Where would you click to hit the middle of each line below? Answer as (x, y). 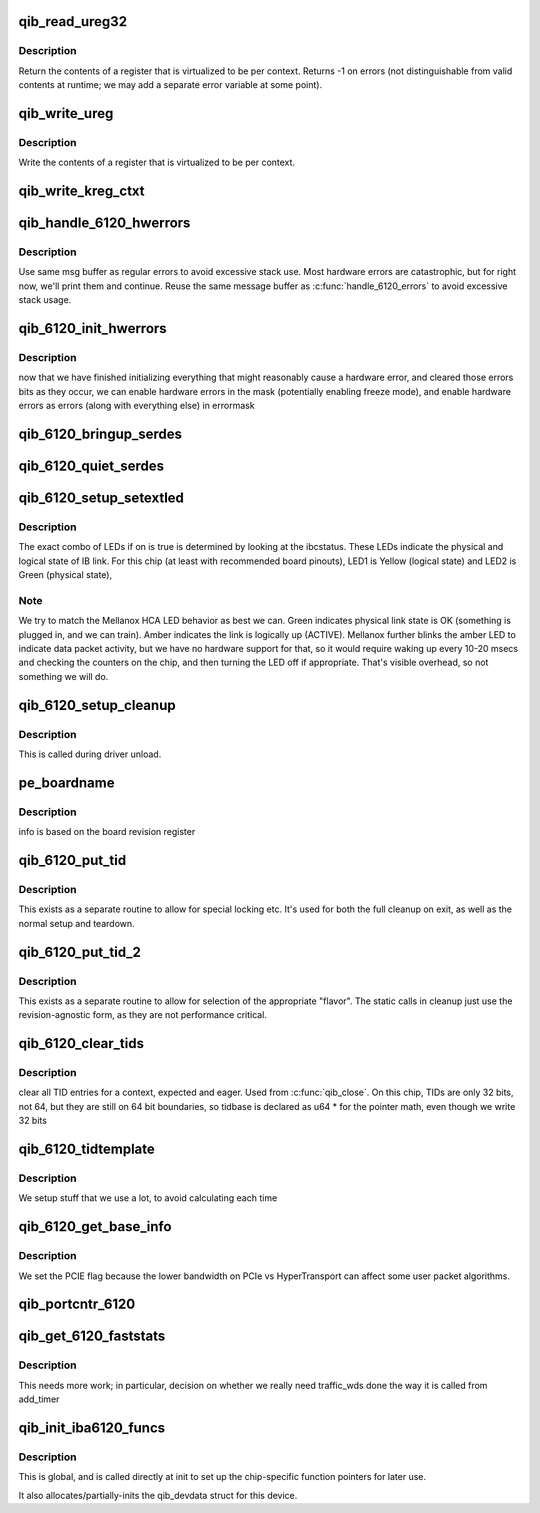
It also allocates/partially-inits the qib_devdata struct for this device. (158, 1495)
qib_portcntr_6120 (77, 1304)
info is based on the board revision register (107, 832)
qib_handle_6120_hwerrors (104, 223)
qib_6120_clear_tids (81, 1043)
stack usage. (45, 300)
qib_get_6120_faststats (92, 1336)
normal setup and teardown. (76, 923)
